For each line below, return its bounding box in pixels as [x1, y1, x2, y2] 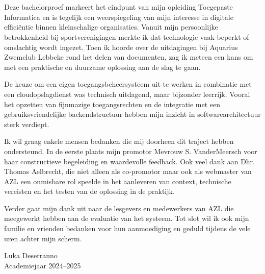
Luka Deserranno [4, 250, 58, 261]
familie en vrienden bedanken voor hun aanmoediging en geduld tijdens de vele [4, 223, 251, 234]
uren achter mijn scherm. [4, 233, 82, 243]
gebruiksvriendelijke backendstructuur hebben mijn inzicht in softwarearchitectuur [4, 109, 261, 119]
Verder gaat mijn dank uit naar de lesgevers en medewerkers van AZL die [4, 203, 234, 213]
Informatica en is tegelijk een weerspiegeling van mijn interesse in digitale [4, 11, 233, 22]
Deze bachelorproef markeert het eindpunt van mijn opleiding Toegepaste [4, 2, 233, 12]
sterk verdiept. [4, 118, 49, 129]
